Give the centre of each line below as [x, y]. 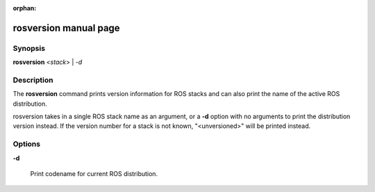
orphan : [25, 8]
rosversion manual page [67, 28]
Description [33, 80]
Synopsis [29, 48]
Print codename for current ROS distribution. [94, 174]
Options [27, 144]
